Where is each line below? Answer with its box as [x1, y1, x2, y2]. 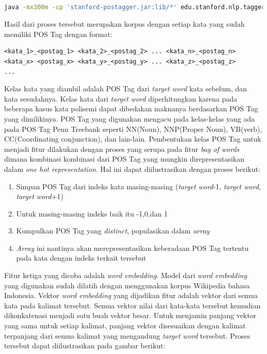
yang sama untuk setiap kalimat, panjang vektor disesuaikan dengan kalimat [4, 320, 246, 331]
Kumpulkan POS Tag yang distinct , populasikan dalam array [16, 225, 210, 236]
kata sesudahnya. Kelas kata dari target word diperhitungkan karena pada [4, 93, 237, 104]
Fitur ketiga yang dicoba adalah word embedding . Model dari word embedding [4, 270, 247, 281]
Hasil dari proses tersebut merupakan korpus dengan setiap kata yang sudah [4, 18, 245, 29]
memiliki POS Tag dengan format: [4, 28, 112, 39]
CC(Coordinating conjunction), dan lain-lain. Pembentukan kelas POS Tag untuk [4, 133, 261, 144]
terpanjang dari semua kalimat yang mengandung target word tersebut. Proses [4, 330, 251, 341]
